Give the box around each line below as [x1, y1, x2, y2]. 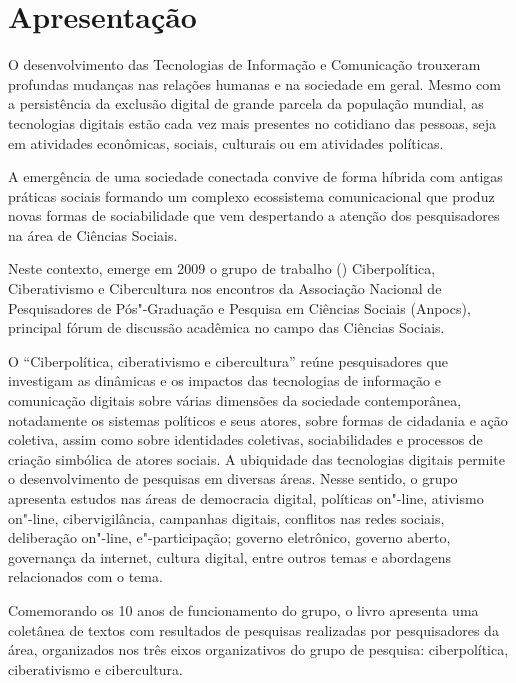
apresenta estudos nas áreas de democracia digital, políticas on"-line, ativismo [8, 488, 484, 508]
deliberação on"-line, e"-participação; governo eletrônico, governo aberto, [8, 527, 451, 548]
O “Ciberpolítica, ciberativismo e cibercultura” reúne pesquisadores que [8, 350, 449, 371]
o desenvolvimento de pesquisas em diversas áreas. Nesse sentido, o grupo [8, 468, 458, 489]
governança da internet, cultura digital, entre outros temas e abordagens [8, 546, 452, 567]
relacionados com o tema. [8, 566, 163, 587]
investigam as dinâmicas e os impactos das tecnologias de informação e [8, 370, 441, 391]
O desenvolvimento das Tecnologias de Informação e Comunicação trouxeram [8, 54, 481, 75]
